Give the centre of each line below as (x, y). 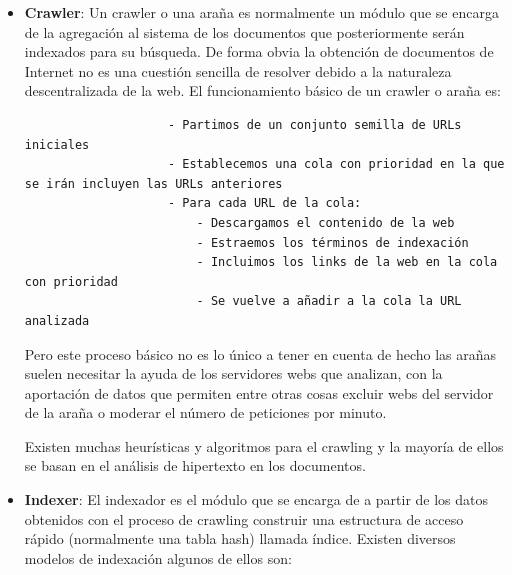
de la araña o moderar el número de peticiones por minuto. (205, 412)
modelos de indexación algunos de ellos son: (158, 557)
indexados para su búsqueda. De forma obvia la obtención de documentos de (259, 51)
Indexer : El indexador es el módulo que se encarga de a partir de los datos (256, 499)
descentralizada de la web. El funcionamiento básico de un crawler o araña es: (262, 90)
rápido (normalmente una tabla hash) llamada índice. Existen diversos (240, 538)
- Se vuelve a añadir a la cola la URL (329, 301)
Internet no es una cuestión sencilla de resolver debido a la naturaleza (238, 70)
